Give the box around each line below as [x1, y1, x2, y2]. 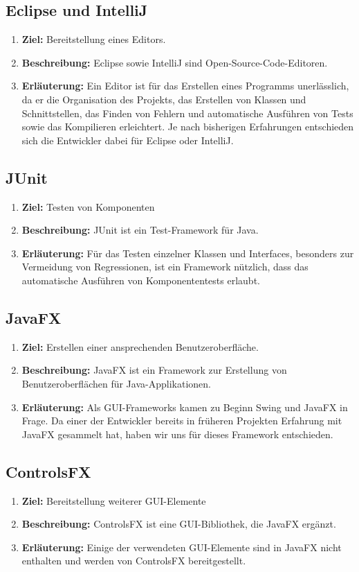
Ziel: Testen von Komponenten [21, 199, 155, 214]
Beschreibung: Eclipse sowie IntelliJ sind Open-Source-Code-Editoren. [21, 55, 328, 69]
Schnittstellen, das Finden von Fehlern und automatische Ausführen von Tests [21, 105, 353, 120]
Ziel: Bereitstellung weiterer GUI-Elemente [21, 493, 206, 508]
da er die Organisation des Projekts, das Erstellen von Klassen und [21, 92, 306, 106]
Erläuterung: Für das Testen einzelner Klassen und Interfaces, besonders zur [21, 245, 354, 260]
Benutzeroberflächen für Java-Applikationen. [21, 376, 211, 390]
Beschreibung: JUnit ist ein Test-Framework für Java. [21, 223, 259, 237]
